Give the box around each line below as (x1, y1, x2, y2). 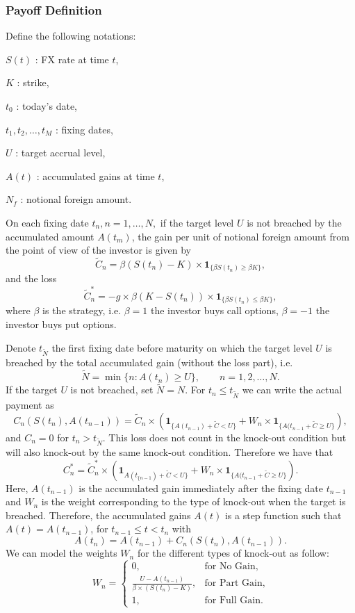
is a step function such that (224, 507, 342, 522)
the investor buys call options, (150, 303, 279, 318)
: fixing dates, (55, 122, 113, 136)
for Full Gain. (204, 595, 263, 605)
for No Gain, (204, 561, 258, 571)
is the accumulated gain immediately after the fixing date (79, 480, 323, 495)
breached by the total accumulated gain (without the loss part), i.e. (6, 355, 293, 370)
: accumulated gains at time (36, 168, 155, 183)
